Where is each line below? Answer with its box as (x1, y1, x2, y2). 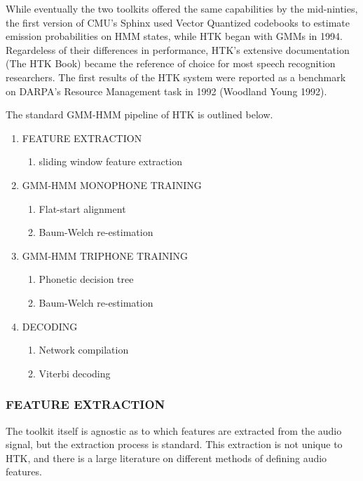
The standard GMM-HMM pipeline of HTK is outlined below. (6, 107, 273, 122)
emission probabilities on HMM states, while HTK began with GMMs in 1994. (6, 29, 343, 43)
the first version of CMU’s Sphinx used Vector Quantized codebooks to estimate (6, 15, 350, 29)
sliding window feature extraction (39, 154, 182, 169)
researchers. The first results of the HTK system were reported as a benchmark (6, 69, 346, 84)
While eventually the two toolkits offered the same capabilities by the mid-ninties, (6, 1, 358, 15)
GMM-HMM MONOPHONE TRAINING (22, 177, 202, 192)
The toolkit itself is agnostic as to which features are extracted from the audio (6, 423, 342, 438)
